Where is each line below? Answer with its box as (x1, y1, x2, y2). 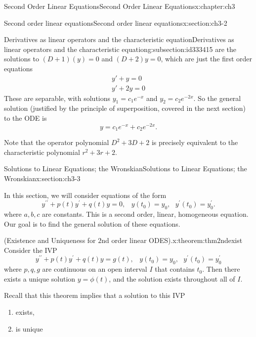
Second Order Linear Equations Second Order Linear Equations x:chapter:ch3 (4, 1, 235, 11)
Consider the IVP (4, 244, 57, 255)
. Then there (202, 264, 240, 274)
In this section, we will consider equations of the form (4, 190, 167, 200)
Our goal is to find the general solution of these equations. (4, 218, 180, 229)
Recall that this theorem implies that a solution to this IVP (4, 290, 185, 300)
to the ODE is (4, 113, 47, 123)
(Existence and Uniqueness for (4, 235, 96, 245)
